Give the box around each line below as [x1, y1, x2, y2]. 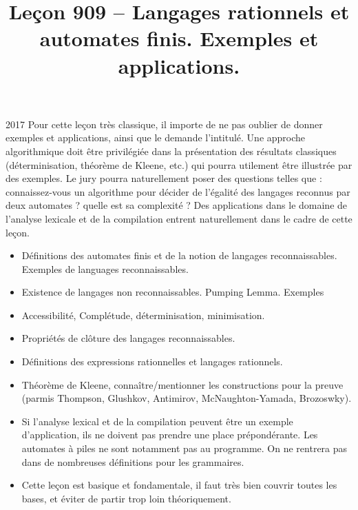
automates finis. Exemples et [39, 24, 319, 52]
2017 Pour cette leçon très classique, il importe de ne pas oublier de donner [6, 116, 323, 131]
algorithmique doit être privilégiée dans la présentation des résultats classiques [6, 143, 337, 158]
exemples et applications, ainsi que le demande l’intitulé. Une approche [6, 130, 306, 145]
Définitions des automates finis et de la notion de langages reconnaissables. [21, 248, 337, 263]
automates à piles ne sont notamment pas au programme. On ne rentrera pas [21, 441, 348, 456]
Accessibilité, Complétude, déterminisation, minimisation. [21, 307, 265, 322]
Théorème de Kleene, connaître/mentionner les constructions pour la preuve [21, 377, 344, 391]
